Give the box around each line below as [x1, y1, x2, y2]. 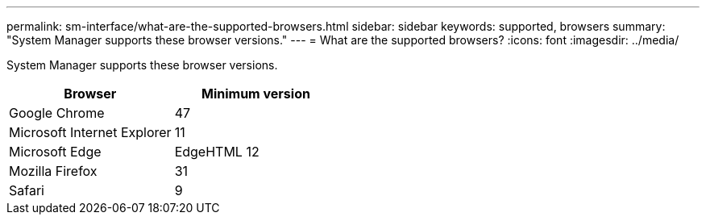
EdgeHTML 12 [174, 144, 260, 160]
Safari [9, 182, 44, 198]
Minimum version [201, 85, 310, 102]
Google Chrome [9, 105, 105, 121]
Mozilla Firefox [9, 163, 98, 179]
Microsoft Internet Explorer [9, 124, 172, 140]
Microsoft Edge [9, 144, 102, 160]
